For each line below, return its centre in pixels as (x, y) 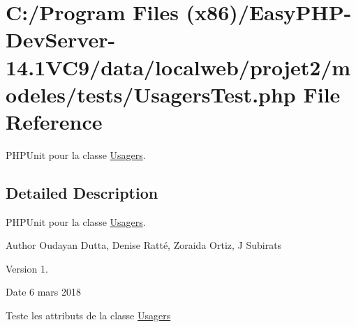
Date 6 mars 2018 (44, 292)
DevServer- (61, 39)
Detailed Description (82, 192)
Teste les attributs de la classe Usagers (88, 315)
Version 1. (27, 268)
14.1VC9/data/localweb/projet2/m (178, 67)
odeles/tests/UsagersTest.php (151, 94)
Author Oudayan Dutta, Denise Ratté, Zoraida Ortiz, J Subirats (144, 245)
